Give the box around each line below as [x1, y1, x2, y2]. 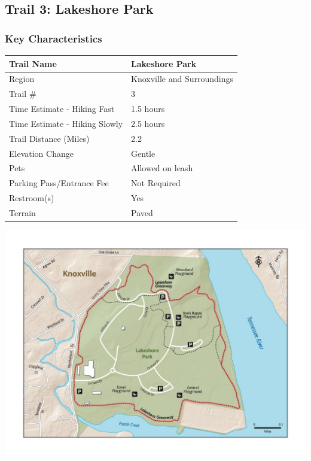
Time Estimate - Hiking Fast [9, 102, 115, 115]
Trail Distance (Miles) [9, 132, 90, 144]
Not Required [131, 177, 181, 189]
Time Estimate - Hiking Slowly [9, 117, 123, 129]
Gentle [131, 147, 155, 159]
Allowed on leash [131, 162, 193, 174]
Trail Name [9, 57, 57, 69]
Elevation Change [9, 147, 74, 159]
